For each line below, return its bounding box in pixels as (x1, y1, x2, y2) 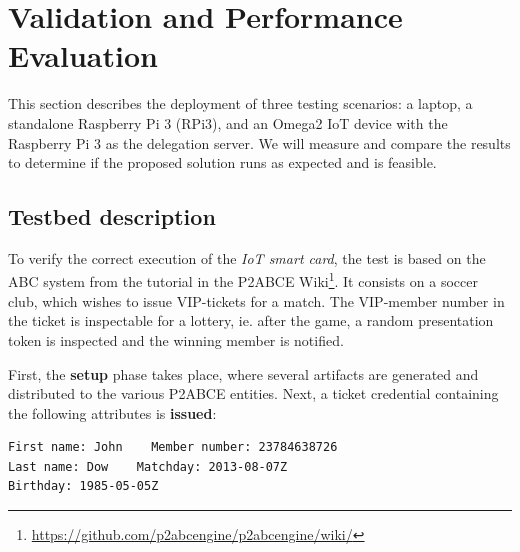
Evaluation (8, 35, 158, 76)
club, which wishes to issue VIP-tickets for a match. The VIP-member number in (8, 290, 505, 311)
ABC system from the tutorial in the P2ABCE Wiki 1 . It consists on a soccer (8, 268, 478, 292)
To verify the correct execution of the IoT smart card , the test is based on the (8, 247, 486, 268)
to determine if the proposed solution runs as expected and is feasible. (8, 152, 437, 173)
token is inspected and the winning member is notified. (8, 329, 344, 350)
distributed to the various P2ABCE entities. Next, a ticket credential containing (8, 383, 499, 404)
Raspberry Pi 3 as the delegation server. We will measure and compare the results (8, 132, 511, 153)
